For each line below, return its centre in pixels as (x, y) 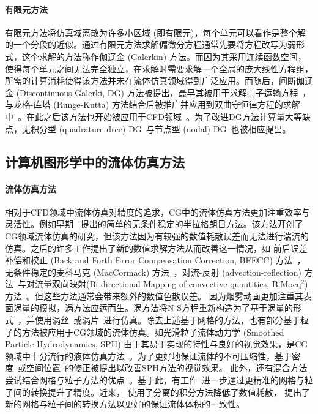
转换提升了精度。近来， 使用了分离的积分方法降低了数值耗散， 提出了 (170, 392)
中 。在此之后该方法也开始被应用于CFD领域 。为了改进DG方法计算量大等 (153, 116)
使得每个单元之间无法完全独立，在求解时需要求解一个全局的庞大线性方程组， (159, 68)
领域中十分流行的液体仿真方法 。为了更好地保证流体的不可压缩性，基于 (148, 356)
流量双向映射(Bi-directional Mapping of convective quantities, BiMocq (168, 284)
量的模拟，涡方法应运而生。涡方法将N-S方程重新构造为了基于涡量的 (157, 308)
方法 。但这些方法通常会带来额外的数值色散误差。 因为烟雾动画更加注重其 (154, 295)
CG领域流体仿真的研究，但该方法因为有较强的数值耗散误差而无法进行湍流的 (157, 235)
